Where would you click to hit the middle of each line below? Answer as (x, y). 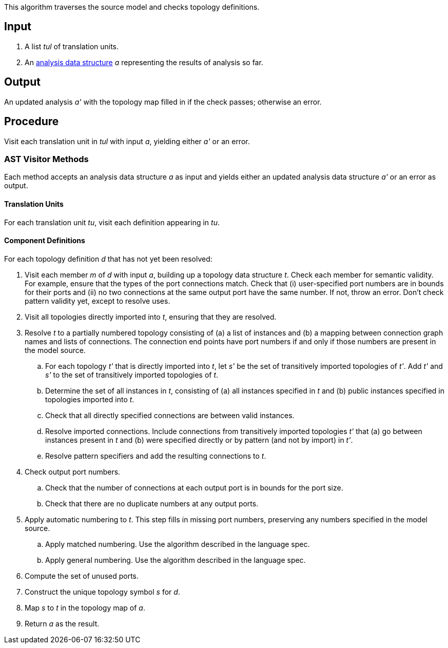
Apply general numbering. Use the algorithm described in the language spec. (176, 560)
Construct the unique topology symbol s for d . (102, 592)
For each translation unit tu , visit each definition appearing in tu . (112, 222)
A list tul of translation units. (72, 46)
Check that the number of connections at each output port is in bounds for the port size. (194, 487)
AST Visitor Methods (46, 159)
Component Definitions (45, 241)
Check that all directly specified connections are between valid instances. (170, 415)
